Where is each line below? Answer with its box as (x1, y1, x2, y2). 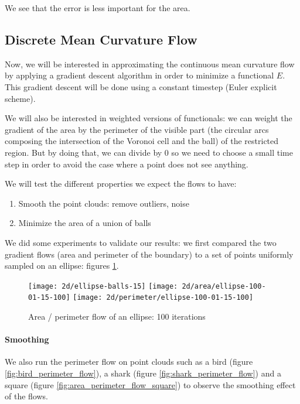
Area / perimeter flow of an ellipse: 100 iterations (28, 310, 206, 323)
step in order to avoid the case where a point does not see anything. (5, 158, 248, 170)
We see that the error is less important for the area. (5, 2, 190, 13)
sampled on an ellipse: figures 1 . (5, 259, 119, 272)
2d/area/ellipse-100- (182, 282, 266, 290)
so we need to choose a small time (171, 146, 293, 158)
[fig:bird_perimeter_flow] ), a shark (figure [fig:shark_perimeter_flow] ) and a (5, 367, 281, 379)
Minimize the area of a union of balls (18, 217, 151, 229)
